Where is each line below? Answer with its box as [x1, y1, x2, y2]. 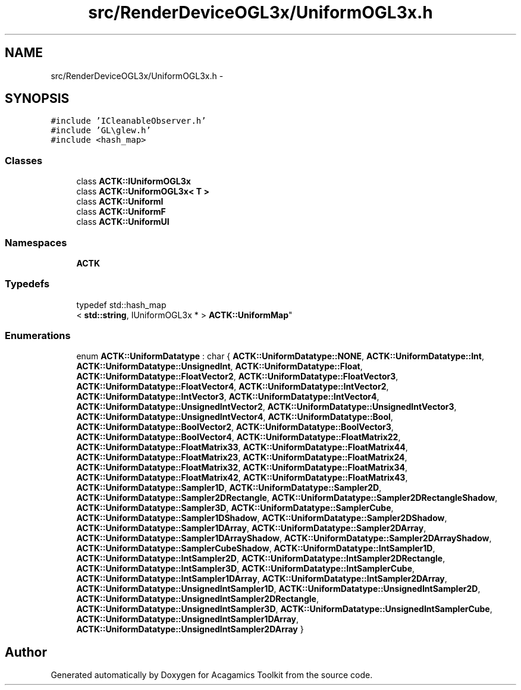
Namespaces [5, 236, 67, 249]
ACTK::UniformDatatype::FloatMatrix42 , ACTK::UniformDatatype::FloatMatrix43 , [76, 472, 408, 483]
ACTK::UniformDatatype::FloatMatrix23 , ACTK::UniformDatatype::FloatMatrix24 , [76, 452, 407, 463]
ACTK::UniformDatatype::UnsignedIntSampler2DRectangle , [76, 594, 319, 604]
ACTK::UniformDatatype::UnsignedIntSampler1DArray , [76, 614, 299, 625]
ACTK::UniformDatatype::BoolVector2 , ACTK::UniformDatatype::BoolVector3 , [76, 422, 394, 432]
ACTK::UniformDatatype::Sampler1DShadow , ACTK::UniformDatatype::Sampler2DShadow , [76, 513, 447, 523]
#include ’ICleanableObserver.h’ [51, 116, 206, 126]
